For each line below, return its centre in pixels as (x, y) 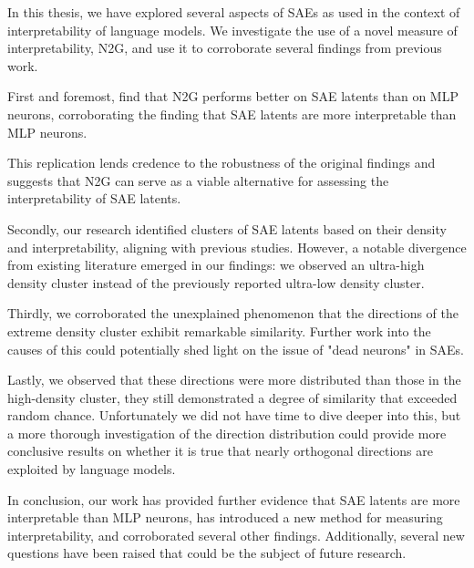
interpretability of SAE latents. (94, 198)
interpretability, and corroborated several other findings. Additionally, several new (236, 535)
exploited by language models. (92, 469)
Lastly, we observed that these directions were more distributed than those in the (234, 380)
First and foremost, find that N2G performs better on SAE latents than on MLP (233, 96)
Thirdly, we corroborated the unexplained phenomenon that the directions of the (233, 313)
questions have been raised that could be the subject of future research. (207, 553)
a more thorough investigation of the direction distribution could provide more (227, 433)
